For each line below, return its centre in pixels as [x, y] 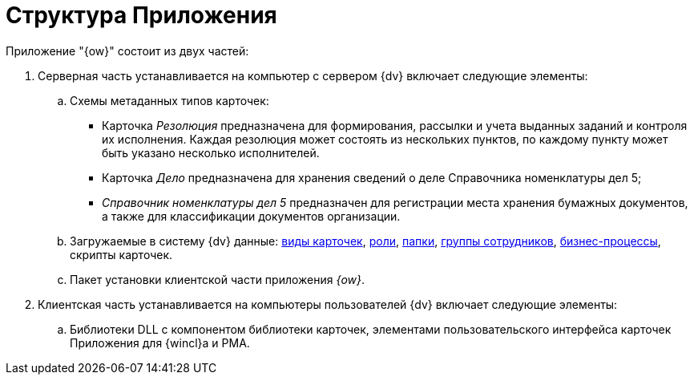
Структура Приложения [141, 15]
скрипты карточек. [121, 254]
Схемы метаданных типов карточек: [169, 100]
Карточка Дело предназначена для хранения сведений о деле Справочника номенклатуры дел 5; [372, 177]
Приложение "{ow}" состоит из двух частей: [127, 51]
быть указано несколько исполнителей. [211, 152]
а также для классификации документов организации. [251, 216]
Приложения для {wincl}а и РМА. [160, 342]
